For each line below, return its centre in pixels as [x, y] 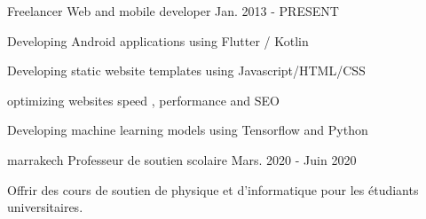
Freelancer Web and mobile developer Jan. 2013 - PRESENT [173, 11]
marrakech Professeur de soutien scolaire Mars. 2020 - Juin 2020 [182, 159]
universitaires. [45, 207]
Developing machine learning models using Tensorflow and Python [188, 130]
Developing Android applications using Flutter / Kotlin [158, 40]
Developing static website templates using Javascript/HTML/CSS [186, 70]
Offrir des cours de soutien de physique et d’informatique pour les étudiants [213, 189]
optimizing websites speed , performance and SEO [143, 100]
